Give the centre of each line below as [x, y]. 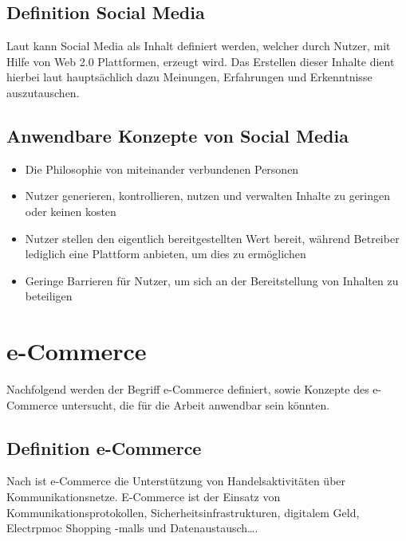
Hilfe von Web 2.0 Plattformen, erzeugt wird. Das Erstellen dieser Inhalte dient [201, 61]
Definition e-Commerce [104, 447]
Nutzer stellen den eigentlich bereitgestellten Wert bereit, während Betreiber [212, 238]
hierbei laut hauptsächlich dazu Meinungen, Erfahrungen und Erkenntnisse [189, 77]
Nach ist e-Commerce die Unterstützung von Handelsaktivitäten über [176, 481]
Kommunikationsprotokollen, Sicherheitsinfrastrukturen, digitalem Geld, [183, 512]
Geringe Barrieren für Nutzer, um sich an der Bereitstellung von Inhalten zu [212, 280]
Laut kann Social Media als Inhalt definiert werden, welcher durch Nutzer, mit [199, 46]
